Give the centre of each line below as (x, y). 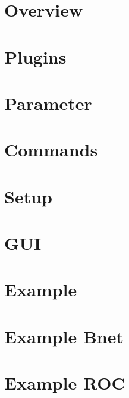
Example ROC (65, 383)
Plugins (35, 56)
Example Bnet (64, 336)
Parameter (48, 103)
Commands (51, 150)
